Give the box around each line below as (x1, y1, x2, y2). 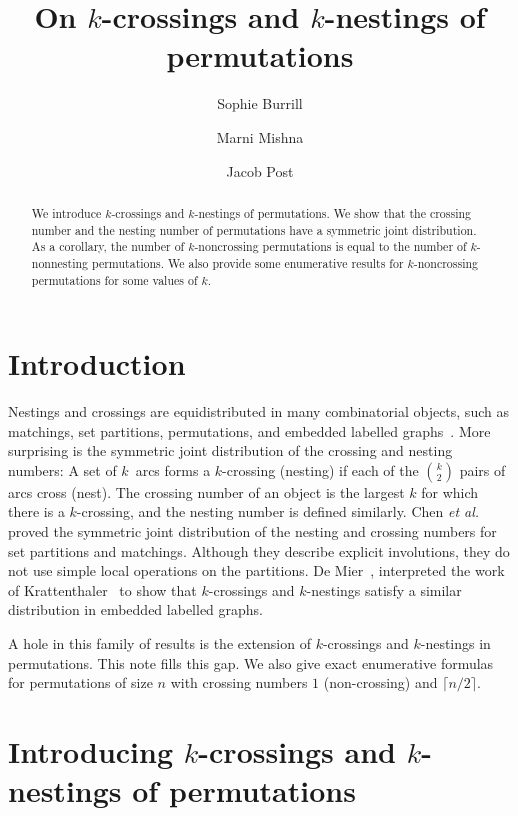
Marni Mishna (216, 126, 304, 147)
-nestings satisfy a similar (306, 579, 462, 600)
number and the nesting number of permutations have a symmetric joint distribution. (31, 221, 477, 238)
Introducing (8, 731, 174, 772)
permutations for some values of (31, 271, 198, 288)
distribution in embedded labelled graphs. (8, 599, 264, 620)
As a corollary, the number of (31, 238, 185, 255)
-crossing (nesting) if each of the (222, 459, 419, 480)
